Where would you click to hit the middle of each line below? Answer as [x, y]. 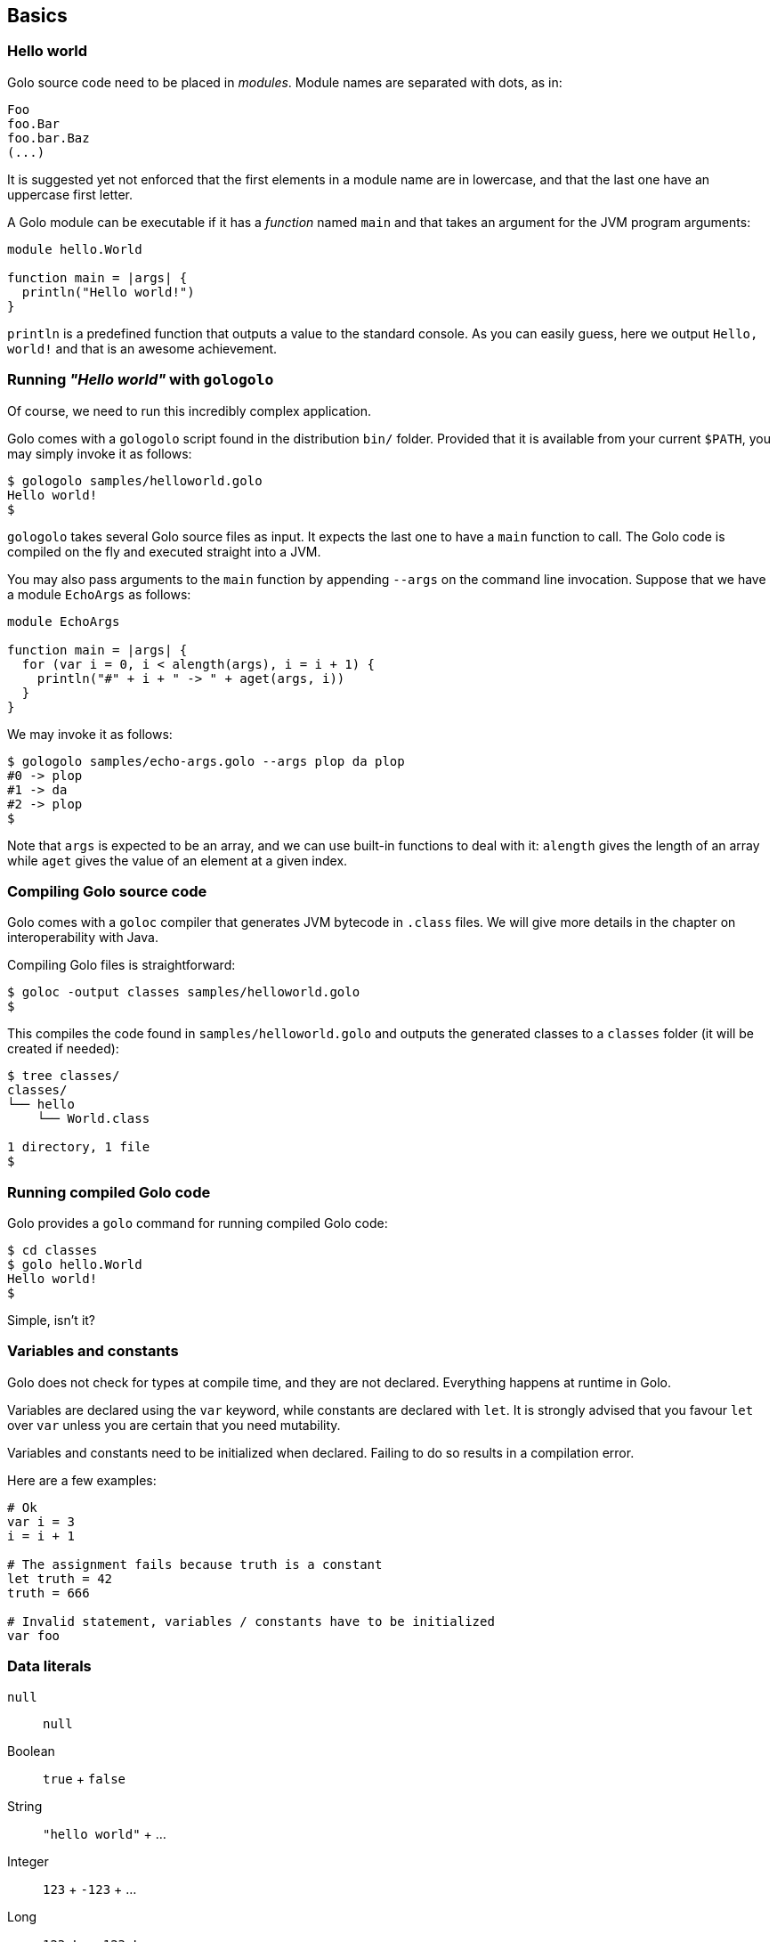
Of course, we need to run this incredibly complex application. [189, 410]
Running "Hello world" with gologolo [141, 380]
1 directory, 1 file [79, 1147]
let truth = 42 [60, 1578]
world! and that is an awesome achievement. [142, 348]
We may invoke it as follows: [90, 734]
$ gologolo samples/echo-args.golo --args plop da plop [206, 761]
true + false [85, 1778]
